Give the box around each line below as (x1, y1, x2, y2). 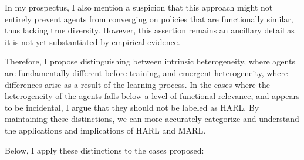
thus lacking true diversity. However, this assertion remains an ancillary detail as (5, 24, 295, 36)
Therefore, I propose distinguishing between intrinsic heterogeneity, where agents (5, 55, 295, 67)
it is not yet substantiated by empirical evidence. (5, 35, 180, 47)
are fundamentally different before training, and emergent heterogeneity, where (5, 66, 288, 79)
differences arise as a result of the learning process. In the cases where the (5, 78, 270, 90)
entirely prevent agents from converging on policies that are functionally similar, (5, 12, 293, 25)
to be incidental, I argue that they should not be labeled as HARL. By (5, 101, 259, 113)
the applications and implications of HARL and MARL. (5, 124, 206, 136)
